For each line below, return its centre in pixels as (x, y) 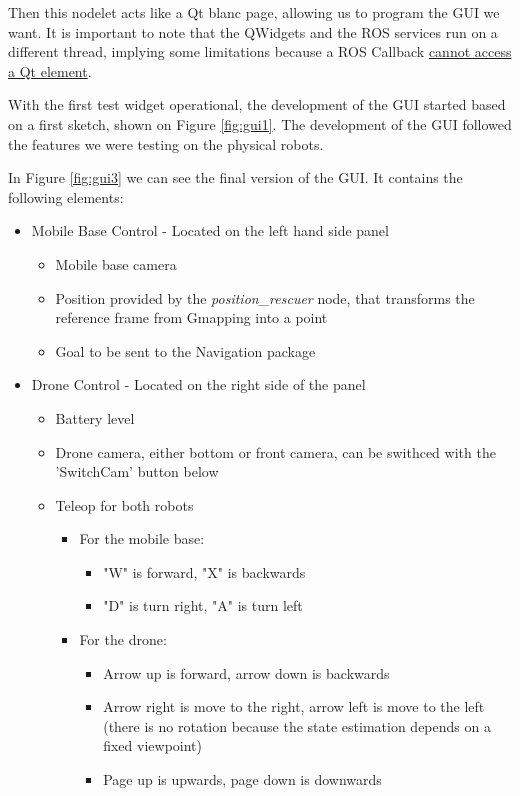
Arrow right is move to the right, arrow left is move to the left (294, 706)
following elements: (66, 196)
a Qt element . (50, 70)
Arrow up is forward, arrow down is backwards (246, 672)
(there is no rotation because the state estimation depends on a (297, 725)
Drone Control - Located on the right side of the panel (198, 384)
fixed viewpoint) (152, 745)
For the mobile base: (142, 538)
